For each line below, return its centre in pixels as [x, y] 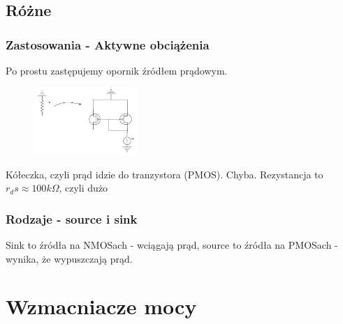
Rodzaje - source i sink [72, 218]
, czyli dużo [83, 188]
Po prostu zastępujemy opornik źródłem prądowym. [117, 70]
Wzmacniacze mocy [101, 306]
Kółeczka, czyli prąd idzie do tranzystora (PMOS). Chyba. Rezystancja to [165, 174]
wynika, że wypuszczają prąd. [69, 258]
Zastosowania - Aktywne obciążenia [108, 44]
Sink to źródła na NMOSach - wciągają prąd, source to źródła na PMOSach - [172, 245]
